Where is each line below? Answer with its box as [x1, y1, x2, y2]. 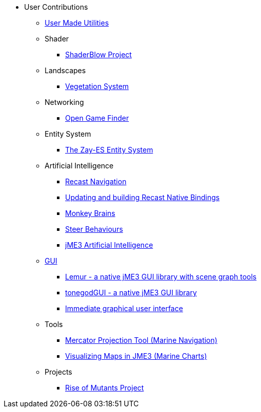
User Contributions [24, 3, 88, 11]
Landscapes [45, 66, 86, 75]
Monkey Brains [65, 209, 115, 218]
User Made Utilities [45, 18, 109, 27]
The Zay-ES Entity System [65, 145, 153, 154]
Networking [45, 98, 84, 106]
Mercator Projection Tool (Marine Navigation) [65, 336, 217, 344]
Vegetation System [65, 82, 129, 91]
